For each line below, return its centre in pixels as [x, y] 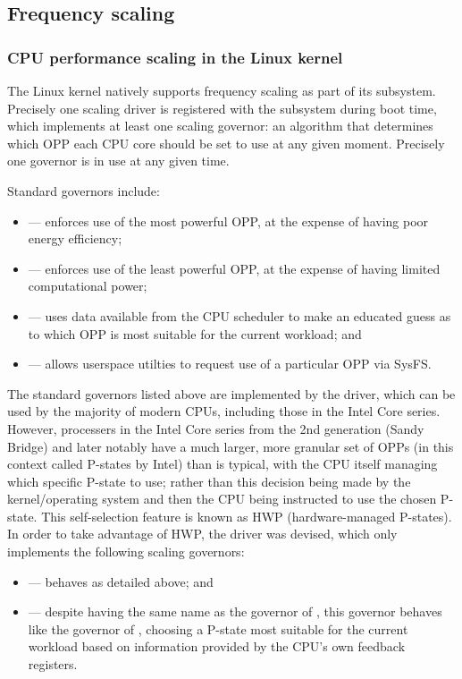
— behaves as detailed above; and [121, 581]
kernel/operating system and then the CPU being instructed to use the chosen [222, 499]
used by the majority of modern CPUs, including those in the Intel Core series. [224, 411]
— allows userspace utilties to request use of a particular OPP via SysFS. [230, 364]
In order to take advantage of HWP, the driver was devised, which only [202, 534]
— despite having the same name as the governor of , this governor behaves [235, 611]
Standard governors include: [84, 190]
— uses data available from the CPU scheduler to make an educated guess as [239, 315]
